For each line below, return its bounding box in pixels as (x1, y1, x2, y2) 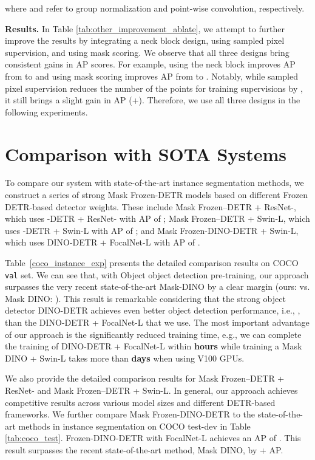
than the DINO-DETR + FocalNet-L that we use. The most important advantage (5, 316, 310, 329)
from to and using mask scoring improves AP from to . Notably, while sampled (5, 69, 298, 82)
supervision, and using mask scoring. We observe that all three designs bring (5, 46, 290, 58)
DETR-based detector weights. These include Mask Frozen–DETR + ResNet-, (5, 200, 296, 213)
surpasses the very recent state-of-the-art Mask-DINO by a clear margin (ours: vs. (5, 280, 310, 293)
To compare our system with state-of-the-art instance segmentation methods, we (5, 176, 304, 189)
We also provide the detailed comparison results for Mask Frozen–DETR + (5, 372, 285, 385)
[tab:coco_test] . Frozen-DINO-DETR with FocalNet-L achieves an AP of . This (5, 431, 301, 444)
